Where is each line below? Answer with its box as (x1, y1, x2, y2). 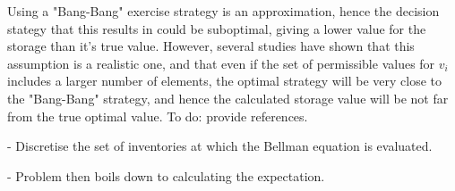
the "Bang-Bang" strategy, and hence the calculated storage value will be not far (7, 88, 449, 107)
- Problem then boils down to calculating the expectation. (7, 166, 325, 185)
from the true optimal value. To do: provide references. (7, 106, 308, 125)
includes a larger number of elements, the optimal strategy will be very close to (7, 71, 442, 90)
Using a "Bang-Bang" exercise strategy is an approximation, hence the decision (7, 2, 440, 20)
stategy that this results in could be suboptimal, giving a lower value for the (7, 19, 426, 37)
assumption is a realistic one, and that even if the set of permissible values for (7, 54, 435, 72)
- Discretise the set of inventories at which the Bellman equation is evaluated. (7, 137, 433, 155)
